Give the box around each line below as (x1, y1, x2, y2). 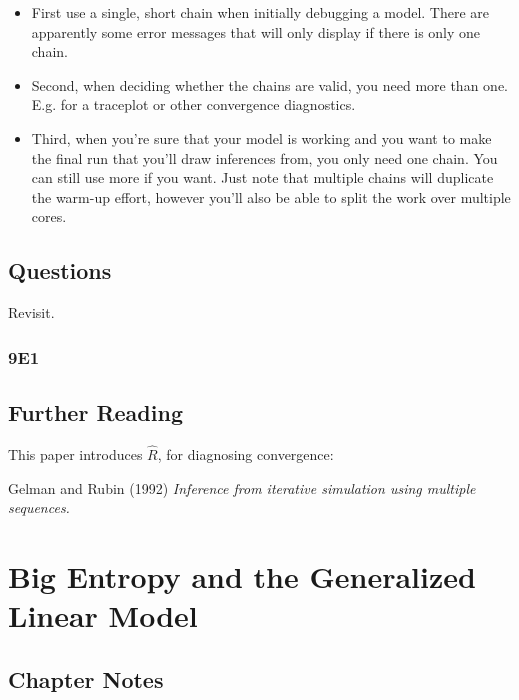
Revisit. (8, 302, 55, 323)
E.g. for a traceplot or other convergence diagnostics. (31, 94, 356, 115)
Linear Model (8, 595, 198, 636)
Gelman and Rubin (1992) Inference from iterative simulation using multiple (8, 477, 476, 498)
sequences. (8, 497, 70, 518)
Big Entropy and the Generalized (8, 555, 476, 596)
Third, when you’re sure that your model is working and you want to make (31, 127, 492, 148)
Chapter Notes (8, 663, 164, 694)
